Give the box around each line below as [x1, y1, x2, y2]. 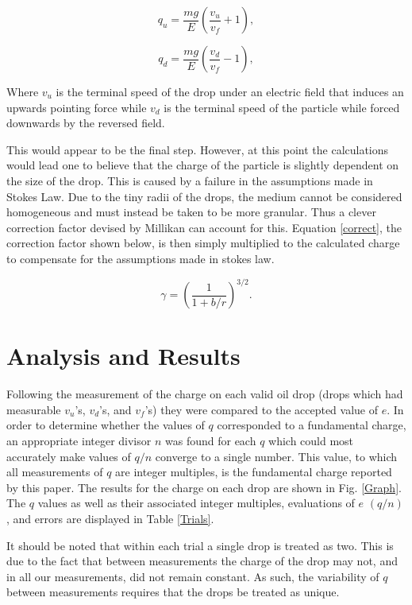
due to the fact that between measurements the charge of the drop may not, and [6, 553, 398, 569]
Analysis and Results [6, 339, 241, 372]
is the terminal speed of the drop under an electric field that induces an [56, 83, 404, 99]
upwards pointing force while [6, 99, 147, 115]
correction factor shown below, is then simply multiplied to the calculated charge [6, 235, 400, 251]
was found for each [165, 432, 256, 448]
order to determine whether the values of [6, 417, 205, 433]
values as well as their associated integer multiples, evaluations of [37, 494, 355, 511]
